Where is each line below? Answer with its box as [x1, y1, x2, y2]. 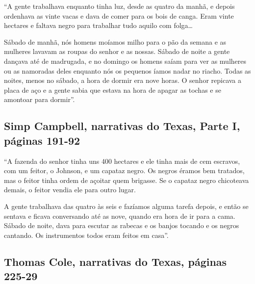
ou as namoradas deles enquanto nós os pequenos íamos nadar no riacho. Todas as [4, 65, 251, 76]
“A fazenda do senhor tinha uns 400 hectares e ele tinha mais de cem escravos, [4, 155, 240, 166]
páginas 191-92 [4, 132, 80, 148]
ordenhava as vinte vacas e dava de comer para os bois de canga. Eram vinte [4, 10, 234, 21]
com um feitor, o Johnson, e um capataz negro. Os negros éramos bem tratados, [4, 165, 245, 176]
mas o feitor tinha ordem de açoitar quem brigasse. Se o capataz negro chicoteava [4, 175, 249, 185]
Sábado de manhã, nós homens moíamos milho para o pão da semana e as [4, 36, 227, 47]
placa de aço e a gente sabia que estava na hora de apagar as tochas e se [4, 84, 221, 95]
